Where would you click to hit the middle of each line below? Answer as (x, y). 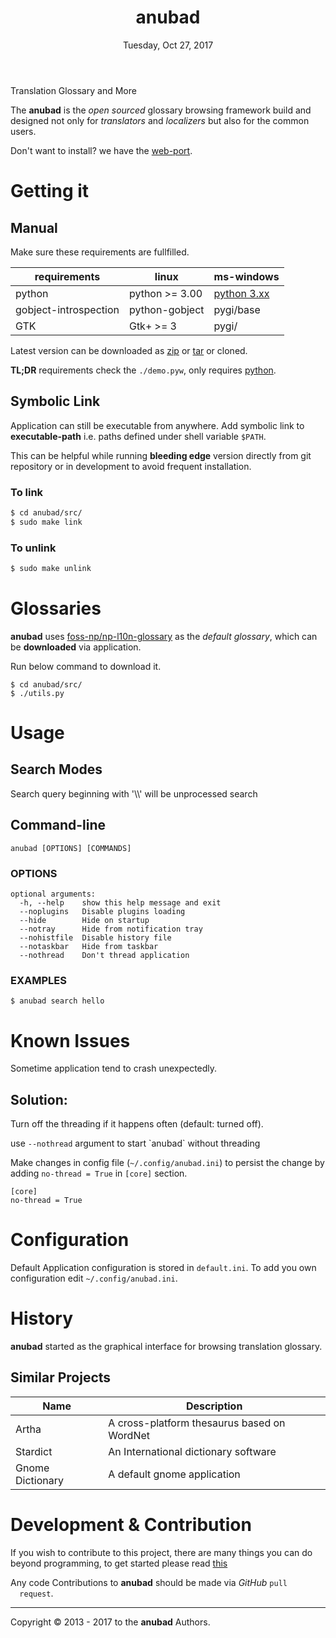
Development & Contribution (131, 1524)
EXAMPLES (38, 980)
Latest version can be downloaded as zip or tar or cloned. (129, 350)
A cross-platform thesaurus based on (197, 1423)
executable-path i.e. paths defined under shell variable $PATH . (138, 436)
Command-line (58, 825)
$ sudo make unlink (51, 569)
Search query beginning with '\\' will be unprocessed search (134, 793)
